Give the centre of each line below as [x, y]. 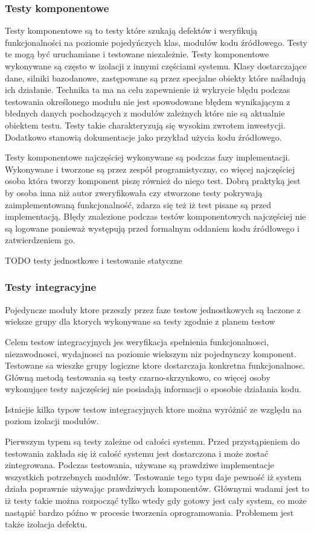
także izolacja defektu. [46, 524]
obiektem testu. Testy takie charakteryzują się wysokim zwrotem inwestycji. [145, 125]
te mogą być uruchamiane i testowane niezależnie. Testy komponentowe [137, 54]
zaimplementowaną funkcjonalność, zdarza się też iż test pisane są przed [138, 204]
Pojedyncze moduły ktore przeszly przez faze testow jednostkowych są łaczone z [153, 309]
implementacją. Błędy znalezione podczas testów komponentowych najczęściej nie [155, 216]
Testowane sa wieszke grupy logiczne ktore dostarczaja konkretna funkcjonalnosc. [155, 365]
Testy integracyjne [51, 287]
